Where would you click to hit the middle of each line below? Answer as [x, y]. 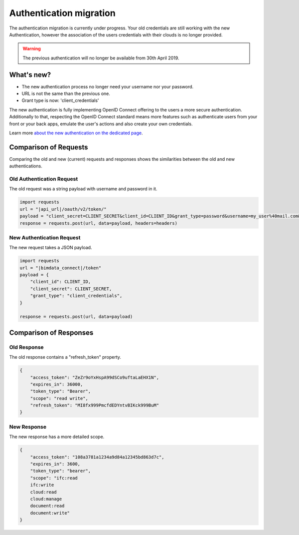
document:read [47, 506]
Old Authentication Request [44, 179]
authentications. [26, 166]
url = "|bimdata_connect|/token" [61, 268]
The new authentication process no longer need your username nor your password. [108, 86]
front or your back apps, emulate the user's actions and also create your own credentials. [101, 124]
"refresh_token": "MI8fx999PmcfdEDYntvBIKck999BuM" [95, 405]
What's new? [30, 75]
